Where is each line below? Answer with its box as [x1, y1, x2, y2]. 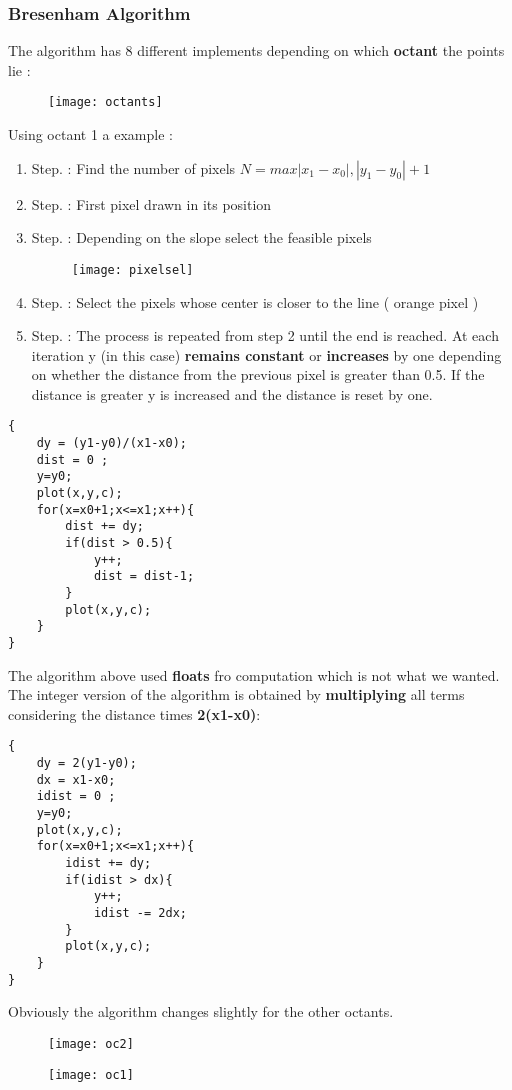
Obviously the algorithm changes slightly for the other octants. [8, 1001, 394, 1022]
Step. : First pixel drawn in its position [31, 193, 272, 214]
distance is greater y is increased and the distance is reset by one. [31, 383, 433, 404]
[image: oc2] [48, 1036, 134, 1051]
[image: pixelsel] [71, 262, 194, 277]
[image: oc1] [48, 1067, 134, 1082]
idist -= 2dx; [93, 906, 187, 920]
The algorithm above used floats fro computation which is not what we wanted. [8, 664, 500, 685]
